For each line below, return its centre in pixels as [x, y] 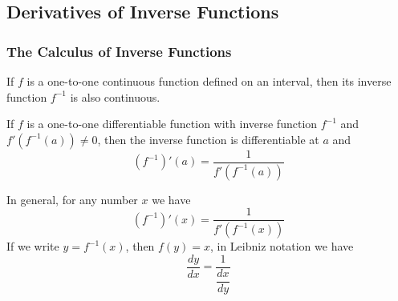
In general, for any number [72, 199]
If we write [33, 246]
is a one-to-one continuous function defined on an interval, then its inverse [209, 81]
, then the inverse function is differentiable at [208, 139]
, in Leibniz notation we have [282, 246]
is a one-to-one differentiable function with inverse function [172, 124]
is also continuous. [115, 96]
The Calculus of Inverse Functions [119, 51]
